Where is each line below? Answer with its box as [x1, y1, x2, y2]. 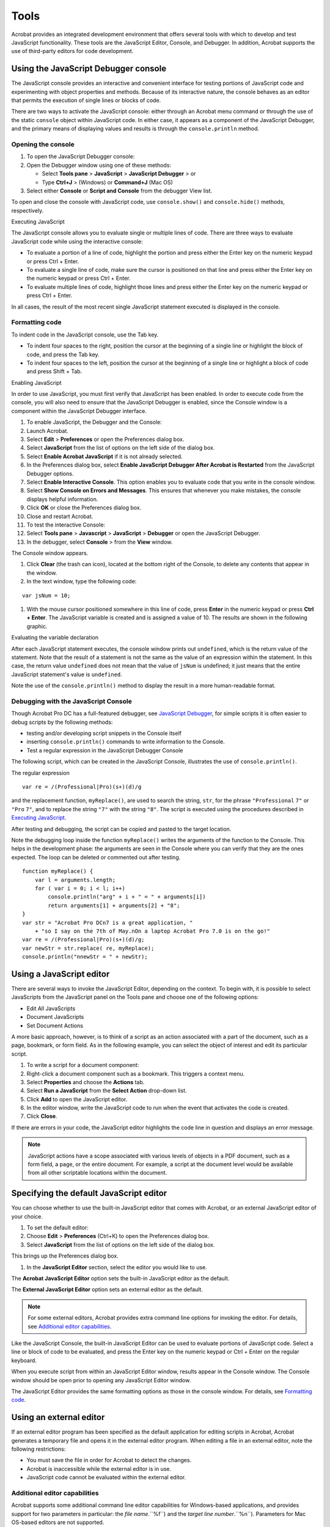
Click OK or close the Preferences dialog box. [26, 504, 142, 511]
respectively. [11, 206, 44, 214]
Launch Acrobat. [26, 427, 68, 434]
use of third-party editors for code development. [11, 48, 134, 55]
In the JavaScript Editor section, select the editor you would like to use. [26, 1263, 207, 1270]
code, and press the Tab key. [26, 351, 100, 358]
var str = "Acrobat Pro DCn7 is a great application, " [22, 919, 193, 926]
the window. [26, 569, 57, 577]
